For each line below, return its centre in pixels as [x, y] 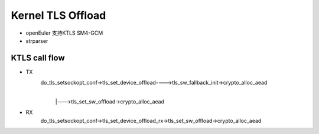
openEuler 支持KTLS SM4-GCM [64, 33]
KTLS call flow [38, 58]
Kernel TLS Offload [58, 15]
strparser [37, 41]
